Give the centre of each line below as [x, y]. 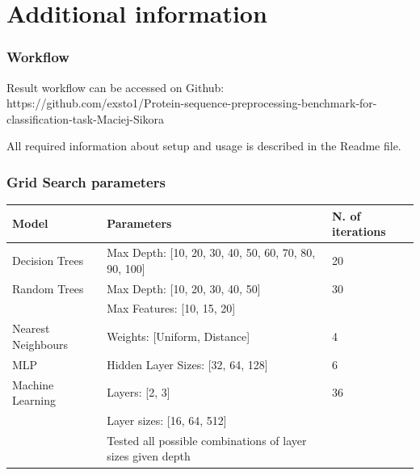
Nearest [31, 328]
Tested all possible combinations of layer [207, 440]
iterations [359, 231]
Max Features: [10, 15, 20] [171, 308]
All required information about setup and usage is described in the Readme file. [204, 146]
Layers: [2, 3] [139, 392]
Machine [33, 384]
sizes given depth [149, 456]
